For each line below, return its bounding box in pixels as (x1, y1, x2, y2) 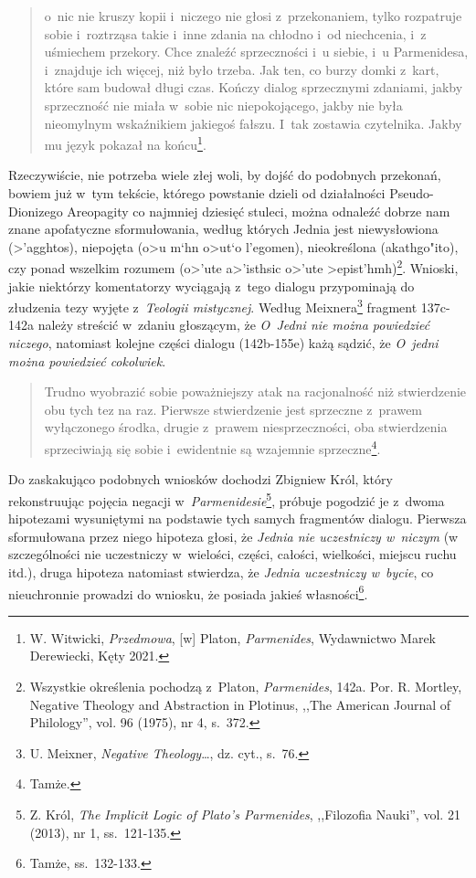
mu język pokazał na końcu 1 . (44, 132, 206, 153)
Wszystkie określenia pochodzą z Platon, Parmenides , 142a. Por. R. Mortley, (29, 676, 462, 695)
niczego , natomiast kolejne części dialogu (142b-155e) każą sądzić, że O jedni (8, 333, 439, 353)
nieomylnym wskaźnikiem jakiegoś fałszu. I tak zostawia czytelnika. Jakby (44, 113, 462, 132)
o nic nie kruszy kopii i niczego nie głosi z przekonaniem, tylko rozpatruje (44, 6, 462, 25)
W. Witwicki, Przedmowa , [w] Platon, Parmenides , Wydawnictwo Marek (29, 628, 437, 647)
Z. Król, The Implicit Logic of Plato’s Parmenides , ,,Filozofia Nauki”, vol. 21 (29, 804, 460, 823)
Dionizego (8, 201, 63, 220)
